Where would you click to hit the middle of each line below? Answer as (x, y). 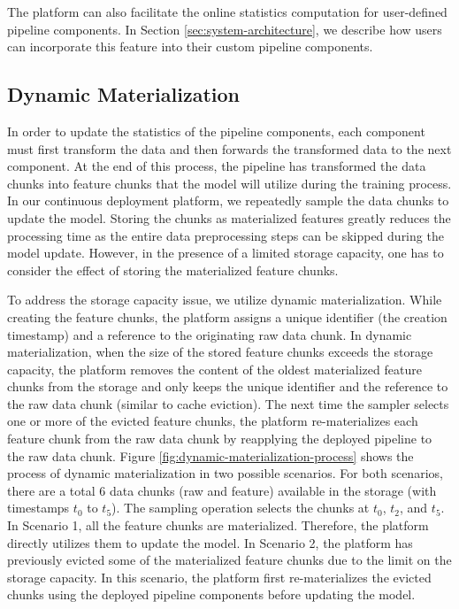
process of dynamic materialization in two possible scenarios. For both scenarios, (225, 473)
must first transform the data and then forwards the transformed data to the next (229, 148)
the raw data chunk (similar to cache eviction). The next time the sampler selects (228, 403)
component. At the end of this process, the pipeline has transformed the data (217, 166)
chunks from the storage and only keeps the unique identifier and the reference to (228, 386)
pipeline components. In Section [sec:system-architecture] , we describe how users (225, 29)
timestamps (38, 508)
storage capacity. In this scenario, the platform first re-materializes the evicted (219, 577)
